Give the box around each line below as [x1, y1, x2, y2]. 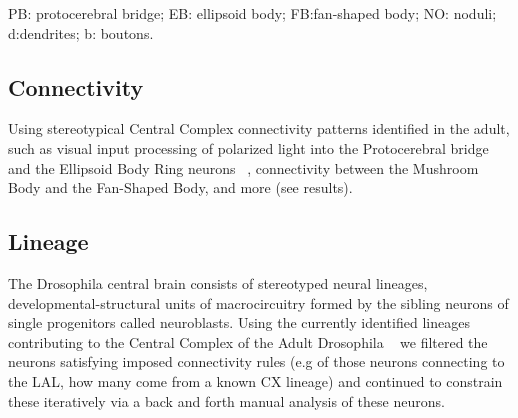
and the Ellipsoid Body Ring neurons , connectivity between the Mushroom [8, 157, 479, 178]
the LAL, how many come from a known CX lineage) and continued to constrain [8, 370, 503, 391]
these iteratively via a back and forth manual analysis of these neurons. [8, 390, 445, 411]
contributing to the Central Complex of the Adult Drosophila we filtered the [8, 331, 488, 352]
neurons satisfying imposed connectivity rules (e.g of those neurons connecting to [8, 351, 505, 372]
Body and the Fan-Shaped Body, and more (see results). [8, 177, 353, 198]
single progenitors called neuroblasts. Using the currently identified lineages [8, 312, 470, 333]
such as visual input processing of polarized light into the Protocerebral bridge [8, 137, 489, 158]
